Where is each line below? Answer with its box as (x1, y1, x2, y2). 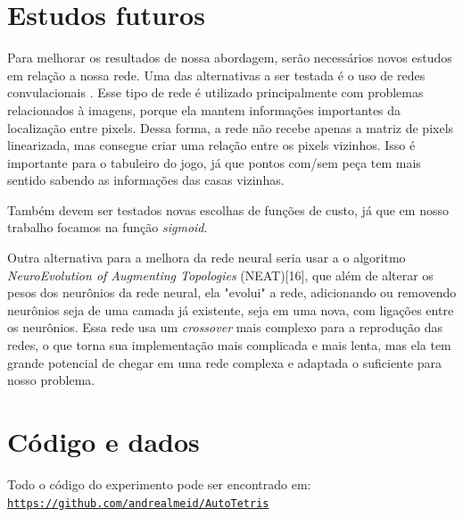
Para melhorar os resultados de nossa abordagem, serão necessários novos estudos (7, 48, 452, 67)
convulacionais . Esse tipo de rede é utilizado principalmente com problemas (7, 83, 424, 102)
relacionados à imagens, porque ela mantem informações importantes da (7, 100, 401, 119)
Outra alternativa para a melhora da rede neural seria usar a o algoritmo (7, 248, 406, 267)
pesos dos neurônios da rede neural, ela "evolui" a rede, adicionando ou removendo (7, 283, 457, 302)
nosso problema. (7, 371, 95, 389)
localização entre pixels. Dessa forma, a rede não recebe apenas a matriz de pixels (7, 118, 454, 137)
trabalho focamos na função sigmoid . (7, 218, 208, 237)
